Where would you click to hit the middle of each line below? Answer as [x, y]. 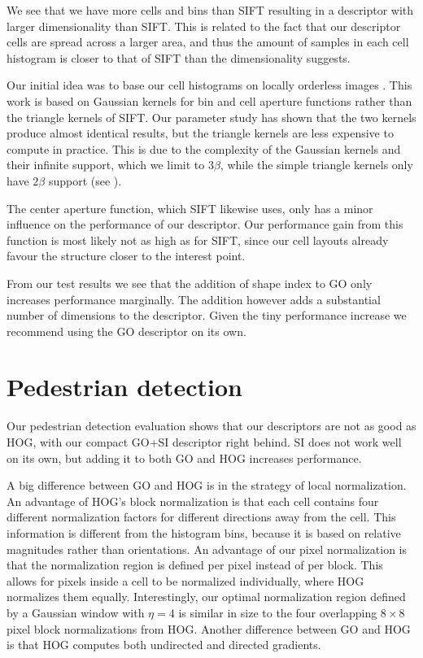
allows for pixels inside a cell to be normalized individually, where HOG [185, 580]
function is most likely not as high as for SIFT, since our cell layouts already [198, 240]
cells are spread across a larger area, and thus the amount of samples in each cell [208, 42]
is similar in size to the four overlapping [278, 612]
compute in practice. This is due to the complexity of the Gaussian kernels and [204, 148]
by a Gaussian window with [76, 612]
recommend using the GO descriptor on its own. [126, 331]
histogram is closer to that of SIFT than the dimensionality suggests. [179, 57]
